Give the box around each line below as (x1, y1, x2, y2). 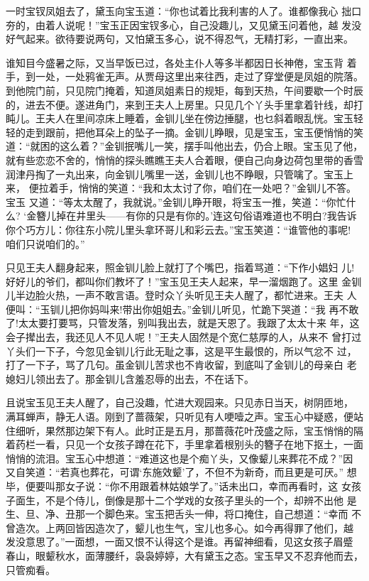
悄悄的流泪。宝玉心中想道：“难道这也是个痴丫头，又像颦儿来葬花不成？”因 (6, 450, 353, 465)
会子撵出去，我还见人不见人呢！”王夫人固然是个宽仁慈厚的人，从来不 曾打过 (6, 330, 362, 344)
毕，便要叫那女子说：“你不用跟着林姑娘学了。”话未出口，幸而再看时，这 (6, 479, 338, 493)
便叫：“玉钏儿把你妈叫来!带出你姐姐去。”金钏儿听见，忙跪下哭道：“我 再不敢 (6, 301, 359, 316)
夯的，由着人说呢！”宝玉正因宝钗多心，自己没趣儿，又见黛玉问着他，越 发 (6, 17, 352, 32)
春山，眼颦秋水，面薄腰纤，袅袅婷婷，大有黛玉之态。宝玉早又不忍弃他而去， (6, 548, 363, 563)
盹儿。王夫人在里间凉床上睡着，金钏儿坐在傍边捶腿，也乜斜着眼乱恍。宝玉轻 (6, 111, 363, 126)
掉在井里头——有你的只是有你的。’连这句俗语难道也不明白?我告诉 (56, 208, 357, 223)
